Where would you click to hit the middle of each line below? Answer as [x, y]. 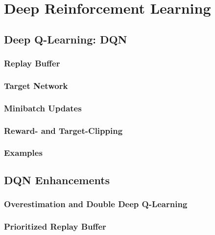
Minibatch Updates [43, 108]
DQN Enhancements [57, 180]
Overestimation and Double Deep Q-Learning [96, 204]
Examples [23, 153]
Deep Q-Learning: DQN [66, 39]
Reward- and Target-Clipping [63, 130]
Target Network [36, 85]
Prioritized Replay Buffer [55, 226]
